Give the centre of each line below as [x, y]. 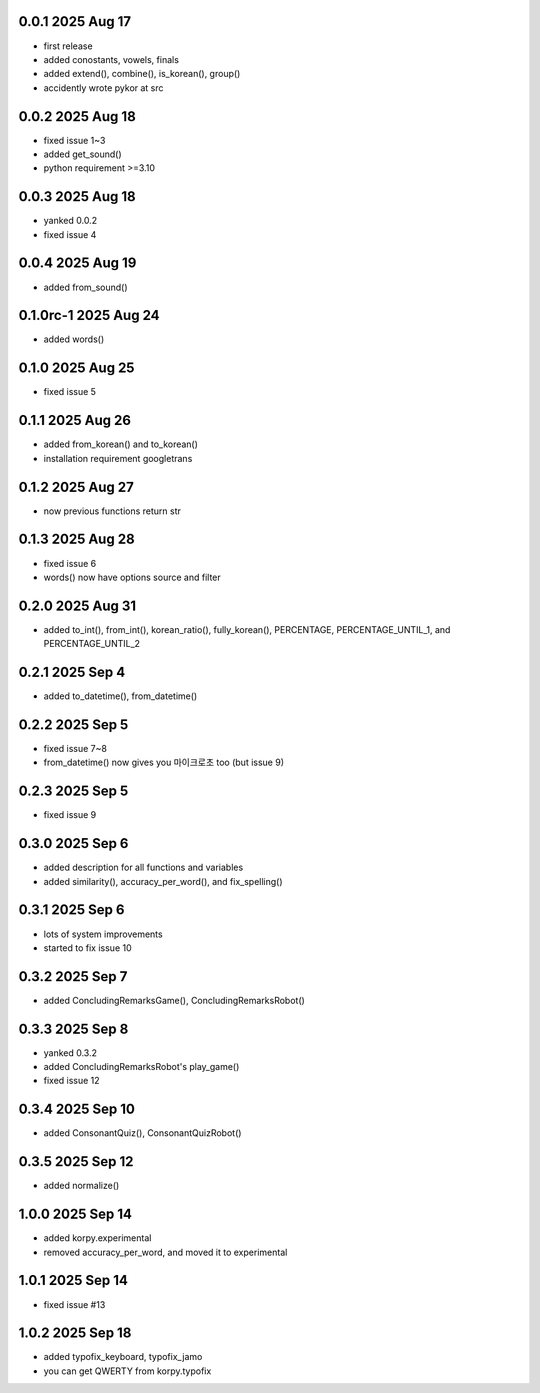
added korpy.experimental [97, 1238]
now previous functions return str [112, 511]
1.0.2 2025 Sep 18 [75, 1333]
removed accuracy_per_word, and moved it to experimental [165, 1252]
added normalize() [81, 1186]
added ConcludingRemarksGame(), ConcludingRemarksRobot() [174, 1000]
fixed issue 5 [70, 392]
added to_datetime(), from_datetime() [120, 696]
